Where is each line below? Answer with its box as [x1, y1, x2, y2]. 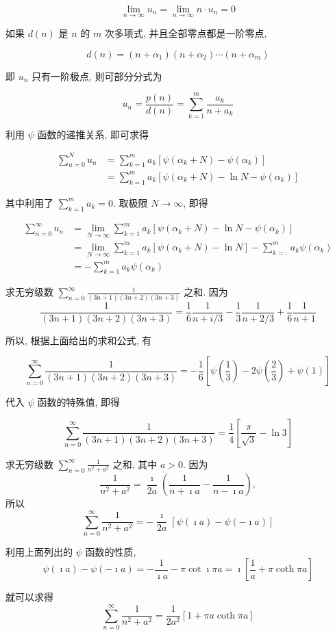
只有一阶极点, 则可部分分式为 [32, 68, 162, 83]
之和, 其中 [112, 456, 158, 471]
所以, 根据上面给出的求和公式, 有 [5, 333, 152, 347]
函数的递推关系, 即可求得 [37, 127, 149, 141]
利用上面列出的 [5, 544, 73, 558]
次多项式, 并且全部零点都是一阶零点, [104, 26, 267, 40]
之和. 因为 [184, 285, 228, 299]
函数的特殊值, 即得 [37, 395, 121, 409]
